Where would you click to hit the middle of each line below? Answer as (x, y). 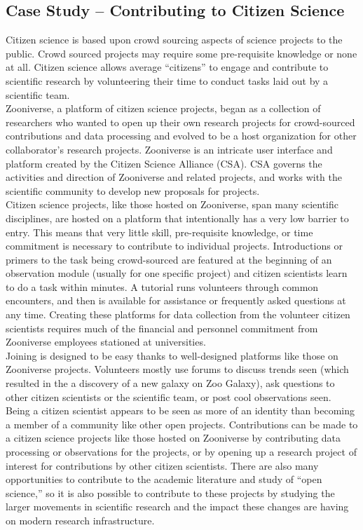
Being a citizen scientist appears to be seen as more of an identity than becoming (180, 410)
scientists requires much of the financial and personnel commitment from (162, 328)
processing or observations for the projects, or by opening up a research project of (181, 452)
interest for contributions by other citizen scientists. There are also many (162, 465)
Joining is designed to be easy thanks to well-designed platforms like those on (172, 355)
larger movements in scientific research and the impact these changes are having (177, 507)
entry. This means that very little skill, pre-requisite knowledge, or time (159, 232)
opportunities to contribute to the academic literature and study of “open (164, 479)
